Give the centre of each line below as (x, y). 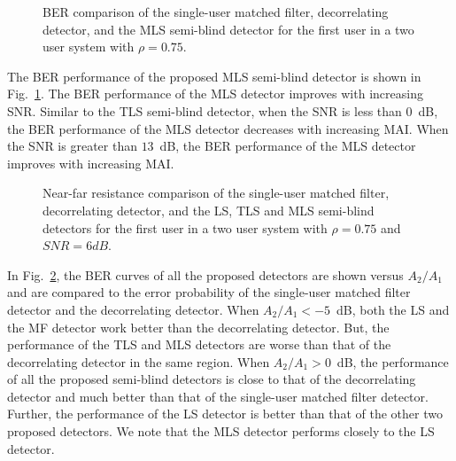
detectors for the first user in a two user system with (185, 227)
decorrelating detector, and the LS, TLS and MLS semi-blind (209, 210)
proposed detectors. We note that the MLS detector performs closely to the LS (221, 431)
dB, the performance (393, 361)
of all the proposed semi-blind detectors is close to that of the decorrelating (212, 379)
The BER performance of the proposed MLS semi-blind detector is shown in (214, 76)
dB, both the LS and (393, 309)
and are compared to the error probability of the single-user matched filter (209, 292)
